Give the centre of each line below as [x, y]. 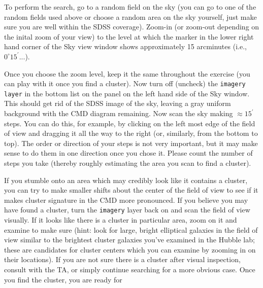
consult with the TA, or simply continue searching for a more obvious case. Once [130, 269]
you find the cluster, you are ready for [63, 279]
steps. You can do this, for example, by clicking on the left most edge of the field [130, 123]
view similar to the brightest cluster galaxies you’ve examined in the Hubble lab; [129, 240]
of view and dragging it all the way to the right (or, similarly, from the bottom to [131, 133]
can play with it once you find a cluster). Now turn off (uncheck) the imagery [125, 83]
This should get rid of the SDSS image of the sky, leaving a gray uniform [118, 103]
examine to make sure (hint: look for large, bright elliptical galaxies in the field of [131, 229]
